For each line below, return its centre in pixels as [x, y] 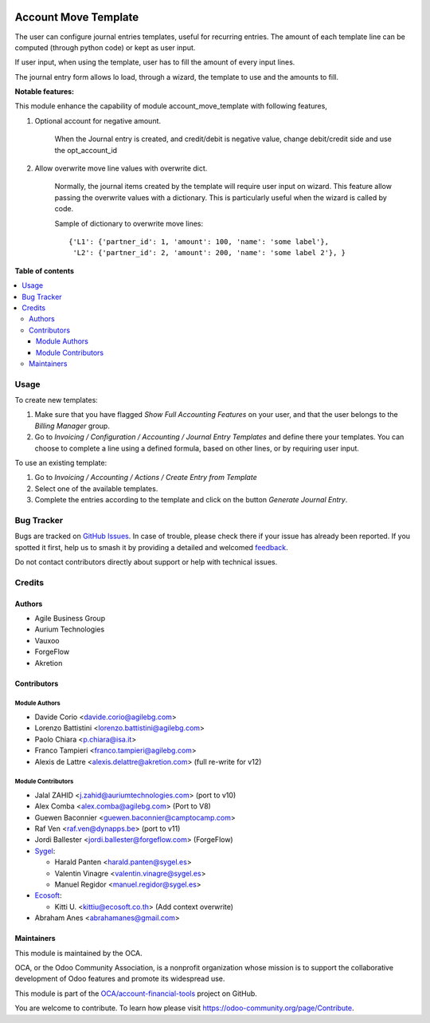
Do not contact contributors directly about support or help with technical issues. [146, 562]
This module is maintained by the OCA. [78, 953]
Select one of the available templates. [96, 488]
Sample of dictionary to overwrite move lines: [129, 223]
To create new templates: [57, 400]
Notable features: [45, 92]
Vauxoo [47, 640]
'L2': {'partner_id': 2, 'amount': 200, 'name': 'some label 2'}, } [209, 253]
